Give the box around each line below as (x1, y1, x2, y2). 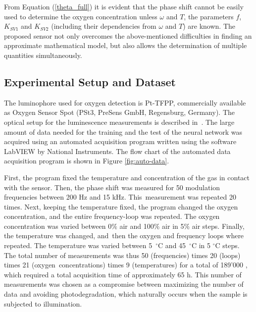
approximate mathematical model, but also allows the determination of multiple (4, 40, 247, 51)
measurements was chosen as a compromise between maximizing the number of (4, 279, 244, 289)
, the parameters (184, 11, 234, 21)
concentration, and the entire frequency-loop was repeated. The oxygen (4, 211, 220, 221)
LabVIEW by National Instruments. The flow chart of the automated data (4, 146, 231, 156)
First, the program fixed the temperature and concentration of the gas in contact (4, 172, 250, 182)
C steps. (215, 240, 240, 251)
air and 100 (119, 220, 154, 231)
